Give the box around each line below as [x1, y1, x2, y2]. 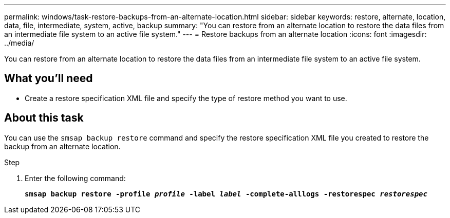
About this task [4, 111, 84, 125]
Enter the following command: [25, 173, 126, 183]
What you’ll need [4, 72, 93, 85]
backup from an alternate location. [4, 142, 121, 151]
